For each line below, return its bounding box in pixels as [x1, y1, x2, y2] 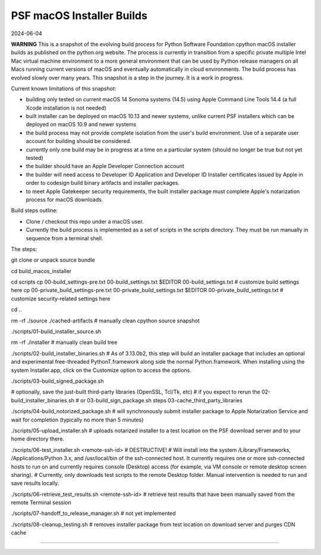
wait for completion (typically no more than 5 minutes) [11, 416, 144, 423]
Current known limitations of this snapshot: [11, 85, 117, 92]
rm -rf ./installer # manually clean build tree [11, 339, 118, 346]
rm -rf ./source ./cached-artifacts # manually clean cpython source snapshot [11, 317, 200, 324]
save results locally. [11, 480, 59, 487]
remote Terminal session [11, 499, 71, 506]
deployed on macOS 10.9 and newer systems [26, 121, 137, 128]
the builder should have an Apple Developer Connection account [26, 163, 184, 170]
